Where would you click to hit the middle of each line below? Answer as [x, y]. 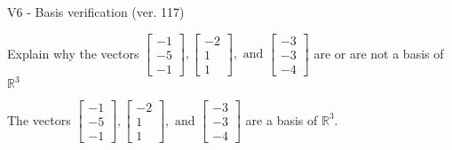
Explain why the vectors [73, 53]
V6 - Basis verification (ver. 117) [96, 12]
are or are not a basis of [379, 53]
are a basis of [282, 119]
